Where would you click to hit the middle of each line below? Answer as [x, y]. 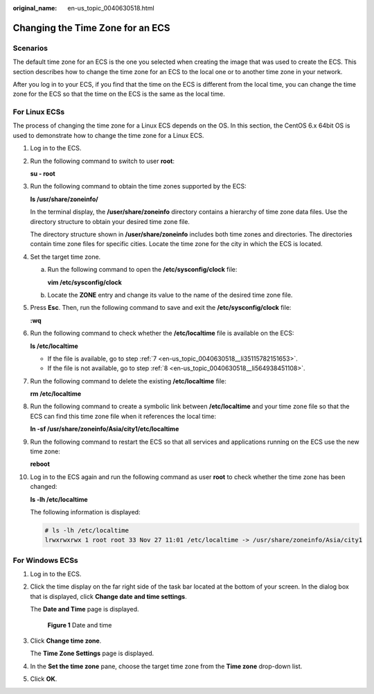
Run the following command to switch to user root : [102, 161]
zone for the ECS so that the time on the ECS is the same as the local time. [119, 94]
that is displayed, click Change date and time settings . [108, 596]
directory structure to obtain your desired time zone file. [110, 221]
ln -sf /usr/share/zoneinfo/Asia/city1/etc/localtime [105, 429]
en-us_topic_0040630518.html [111, 8]
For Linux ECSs [39, 112]
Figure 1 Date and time [80, 625]
